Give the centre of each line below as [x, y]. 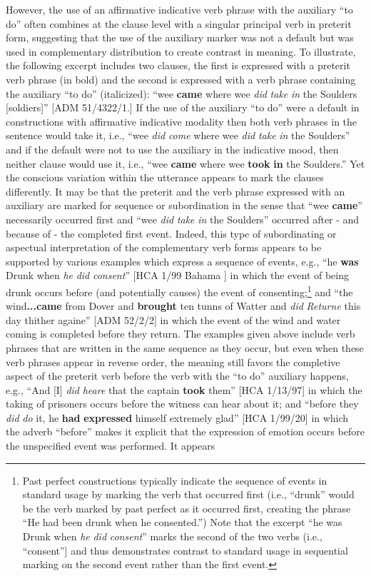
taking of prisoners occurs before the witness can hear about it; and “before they [182, 404]
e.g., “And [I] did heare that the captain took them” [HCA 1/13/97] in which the [184, 389]
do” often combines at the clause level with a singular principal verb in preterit [179, 23]
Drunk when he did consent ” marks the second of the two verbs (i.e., [172, 536]
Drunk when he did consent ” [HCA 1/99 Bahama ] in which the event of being [177, 275]
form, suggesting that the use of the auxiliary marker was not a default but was [180, 37]
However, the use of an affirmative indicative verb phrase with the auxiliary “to [179, 9]
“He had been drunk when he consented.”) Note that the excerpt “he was [182, 522]
